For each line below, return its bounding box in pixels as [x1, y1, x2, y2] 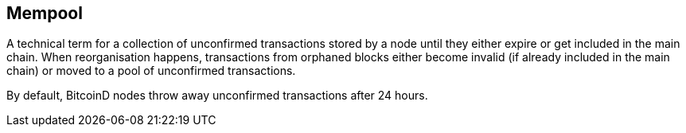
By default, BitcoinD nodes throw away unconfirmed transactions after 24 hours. [6, 88, 428, 103]
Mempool [6, 3, 83, 23]
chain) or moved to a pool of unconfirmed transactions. [6, 64, 296, 78]
